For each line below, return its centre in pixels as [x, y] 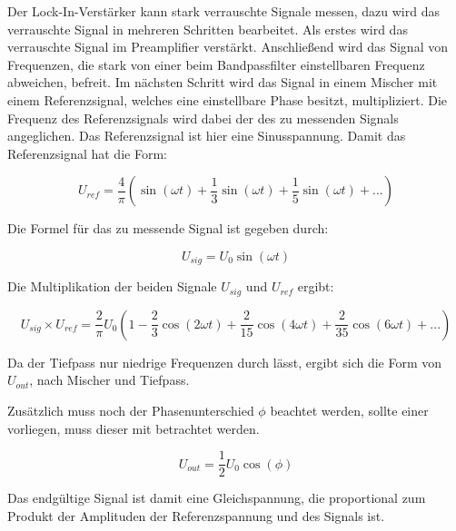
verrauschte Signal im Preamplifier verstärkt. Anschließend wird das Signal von [228, 47]
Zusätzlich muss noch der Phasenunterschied [131, 411]
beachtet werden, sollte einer [349, 411]
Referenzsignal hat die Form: [87, 153]
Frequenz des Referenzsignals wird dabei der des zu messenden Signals [203, 118]
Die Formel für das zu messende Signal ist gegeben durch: [168, 228]
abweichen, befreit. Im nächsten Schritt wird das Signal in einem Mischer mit [223, 82]
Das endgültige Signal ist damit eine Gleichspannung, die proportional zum [217, 498]
